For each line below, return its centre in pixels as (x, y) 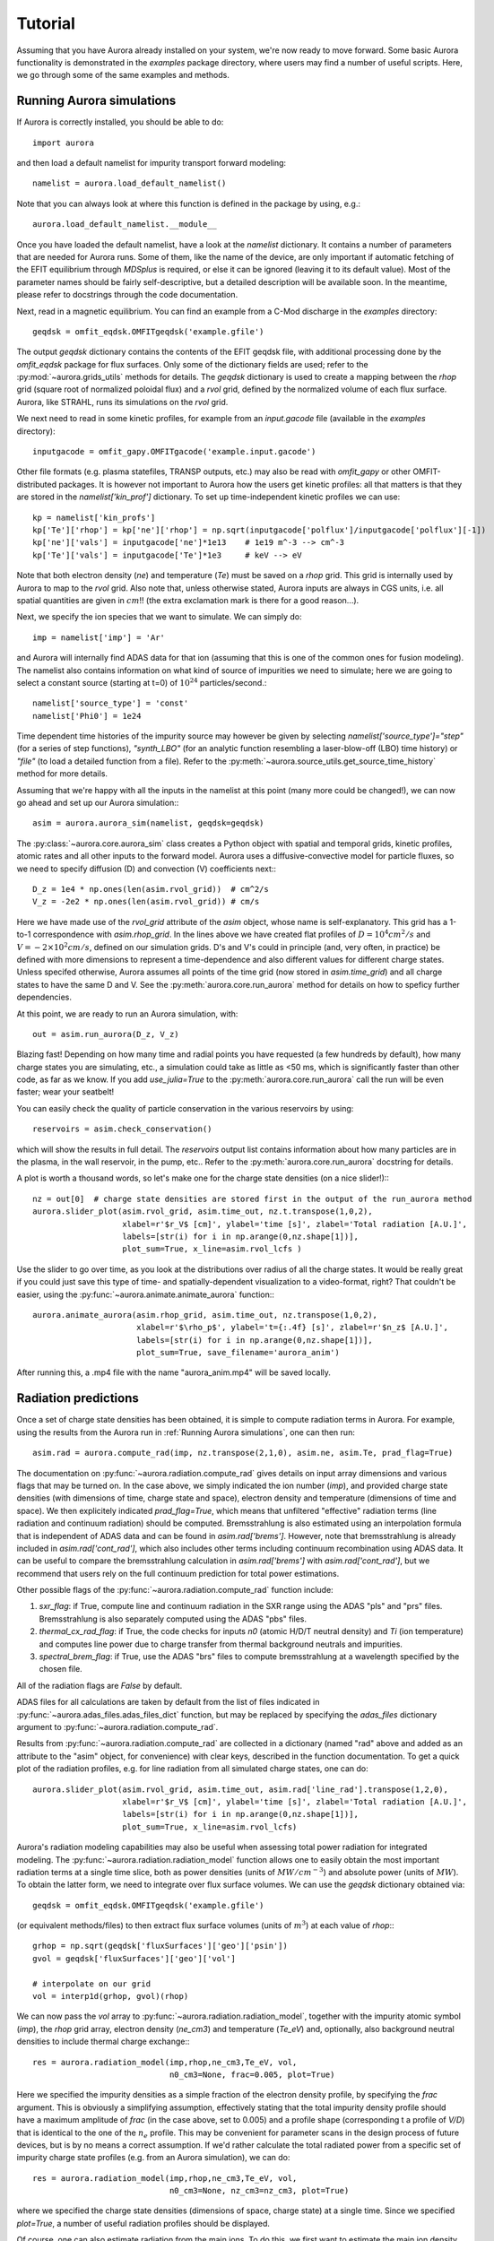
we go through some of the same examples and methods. (123, 75)
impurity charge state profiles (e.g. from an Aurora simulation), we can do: (153, 2158)
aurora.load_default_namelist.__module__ (125, 225)
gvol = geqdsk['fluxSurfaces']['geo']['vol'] (134, 1958)
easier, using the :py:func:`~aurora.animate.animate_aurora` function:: (146, 1294)
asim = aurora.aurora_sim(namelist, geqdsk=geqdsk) (148, 823)
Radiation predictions (78, 1398)
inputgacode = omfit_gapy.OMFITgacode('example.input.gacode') (174, 452)
